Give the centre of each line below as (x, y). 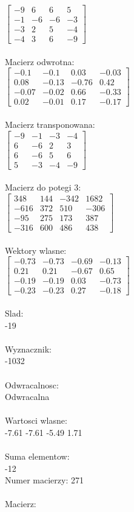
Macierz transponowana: (50, 124)
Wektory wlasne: (36, 250)
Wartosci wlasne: (36, 420)
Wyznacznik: (28, 349)
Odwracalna (27, 397)
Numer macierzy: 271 (44, 480)
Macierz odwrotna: (40, 61)
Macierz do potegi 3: (43, 187)
